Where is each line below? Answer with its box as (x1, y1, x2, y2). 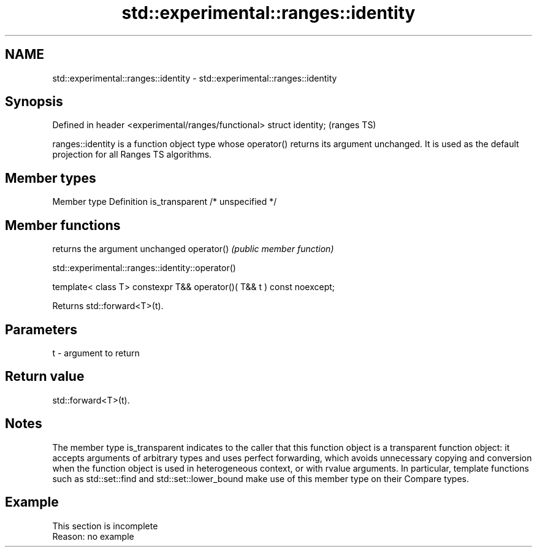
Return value (5, 369, 85, 385)
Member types (5, 170, 96, 186)
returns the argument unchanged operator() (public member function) (52, 243, 334, 255)
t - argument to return (52, 347, 140, 358)
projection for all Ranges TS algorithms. (52, 149, 212, 160)
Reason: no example (52, 531, 134, 542)
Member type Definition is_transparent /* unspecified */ (52, 196, 277, 207)
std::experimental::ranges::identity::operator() (52, 263, 236, 274)
